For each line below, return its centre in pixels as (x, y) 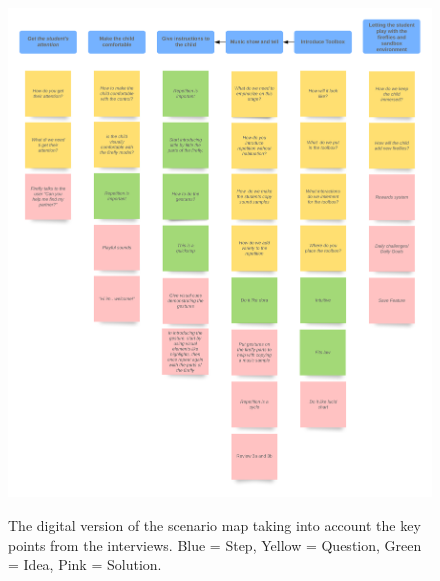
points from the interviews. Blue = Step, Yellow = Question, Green (215, 544)
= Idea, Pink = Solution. (85, 564)
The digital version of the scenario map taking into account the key (214, 525)
